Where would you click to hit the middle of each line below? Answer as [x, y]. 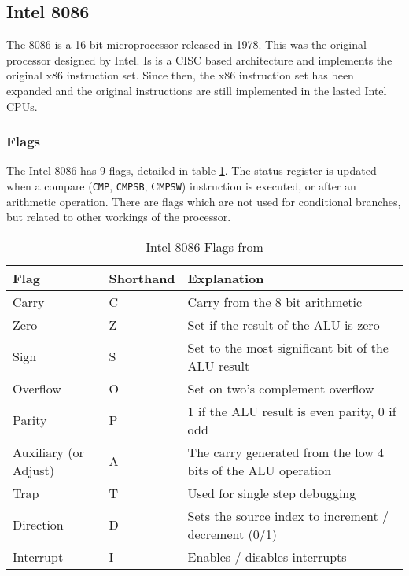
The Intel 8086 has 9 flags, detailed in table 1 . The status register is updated [192, 170]
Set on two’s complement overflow [281, 388]
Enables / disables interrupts [267, 556]
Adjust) [33, 470]
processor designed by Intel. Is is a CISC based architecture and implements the [199, 59]
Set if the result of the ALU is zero [284, 324]
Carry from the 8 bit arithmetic [275, 301]
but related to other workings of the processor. [119, 217]
